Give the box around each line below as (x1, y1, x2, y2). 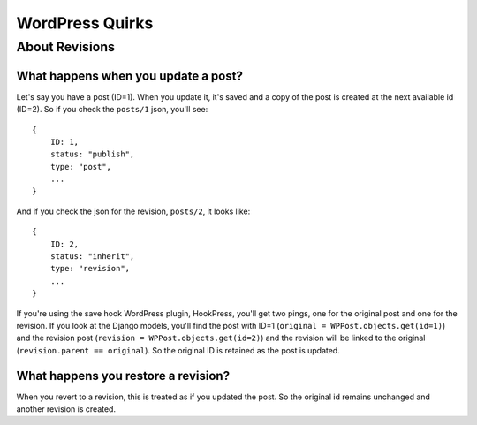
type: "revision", (49, 263, 131, 274)
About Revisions (16, 39, 115, 55)
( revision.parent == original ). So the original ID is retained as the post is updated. (16, 345, 340, 355)
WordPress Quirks (16, 13, 154, 33)
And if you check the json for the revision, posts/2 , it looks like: (16, 206, 251, 216)
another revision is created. (16, 404, 117, 414)
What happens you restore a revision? (16, 368, 230, 383)
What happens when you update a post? (16, 68, 243, 83)
